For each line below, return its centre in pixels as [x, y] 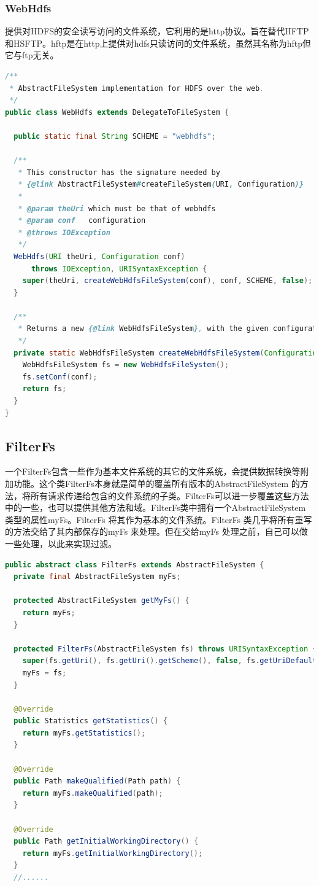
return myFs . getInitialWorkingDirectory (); [113, 853]
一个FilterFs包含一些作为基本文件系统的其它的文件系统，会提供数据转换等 [153, 471]
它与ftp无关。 [32, 55]
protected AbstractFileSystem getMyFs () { [102, 601]
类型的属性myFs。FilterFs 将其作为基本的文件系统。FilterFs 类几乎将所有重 [154, 519]
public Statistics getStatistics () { [90, 721]
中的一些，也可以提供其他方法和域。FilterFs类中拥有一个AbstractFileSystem [156, 507]
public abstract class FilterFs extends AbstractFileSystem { [135, 565]
